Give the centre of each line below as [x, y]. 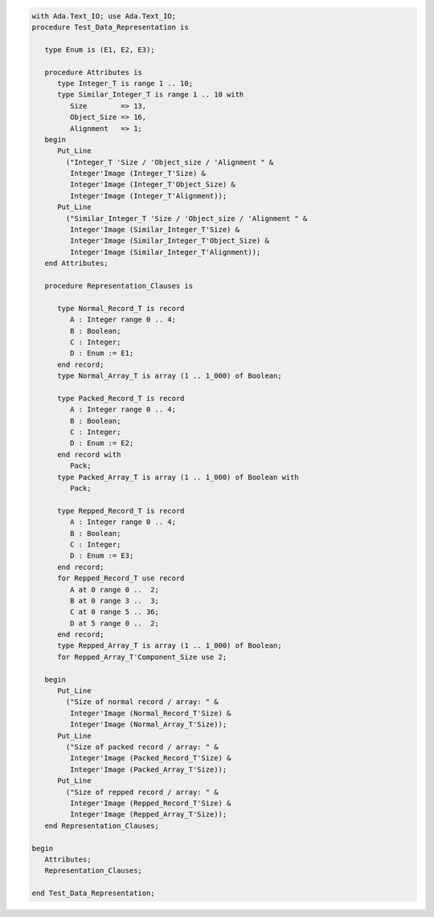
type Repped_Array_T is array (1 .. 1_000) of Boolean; [170, 646]
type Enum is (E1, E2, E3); [100, 49]
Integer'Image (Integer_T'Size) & [138, 174]
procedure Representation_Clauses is [119, 286]
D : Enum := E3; [102, 556]
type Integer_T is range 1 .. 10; [125, 83]
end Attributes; [76, 264]
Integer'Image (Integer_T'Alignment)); [148, 196]
